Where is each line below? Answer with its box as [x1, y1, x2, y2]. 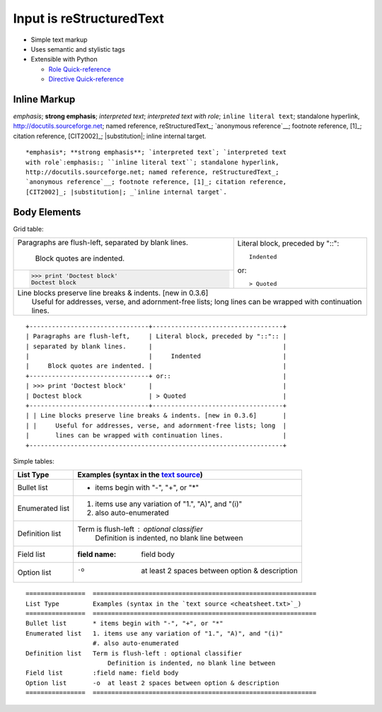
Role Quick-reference [48, 64, 111, 74]
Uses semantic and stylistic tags [30, 45, 125, 53]
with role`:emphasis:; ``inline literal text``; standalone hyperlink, [25, 158, 279, 166]
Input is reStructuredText [13, 11, 164, 26]
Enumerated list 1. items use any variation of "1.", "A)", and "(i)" [25, 629, 283, 637]
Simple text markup [30, 35, 88, 44]
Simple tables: [13, 457, 54, 465]
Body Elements [13, 206, 81, 218]
